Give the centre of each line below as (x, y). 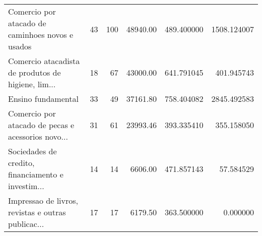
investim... (26, 186)
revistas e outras (37, 212)
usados (20, 46)
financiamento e (36, 174)
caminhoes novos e (41, 35)
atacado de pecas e (41, 125)
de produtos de (35, 72)
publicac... (26, 224)
